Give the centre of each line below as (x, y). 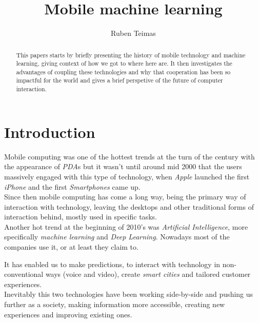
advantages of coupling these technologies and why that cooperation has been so (123, 72)
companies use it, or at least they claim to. (71, 247)
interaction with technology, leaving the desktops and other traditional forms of (129, 206)
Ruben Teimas (133, 33)
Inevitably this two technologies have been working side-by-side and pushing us (129, 294)
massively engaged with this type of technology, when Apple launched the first (127, 176)
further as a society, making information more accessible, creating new (115, 304)
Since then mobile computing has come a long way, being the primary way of (125, 197)
